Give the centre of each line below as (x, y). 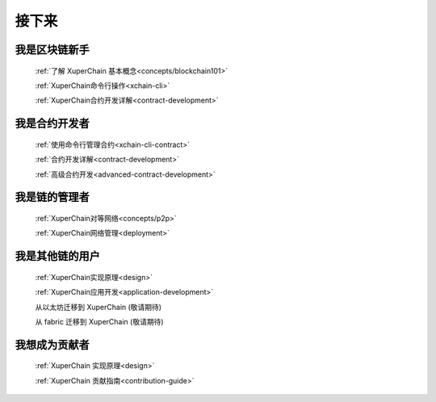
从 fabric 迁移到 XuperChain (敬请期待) (100, 321)
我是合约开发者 (52, 124)
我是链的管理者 (52, 197)
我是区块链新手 (52, 50)
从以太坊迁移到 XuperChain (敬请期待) (98, 307)
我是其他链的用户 (57, 256)
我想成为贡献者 (52, 344)
